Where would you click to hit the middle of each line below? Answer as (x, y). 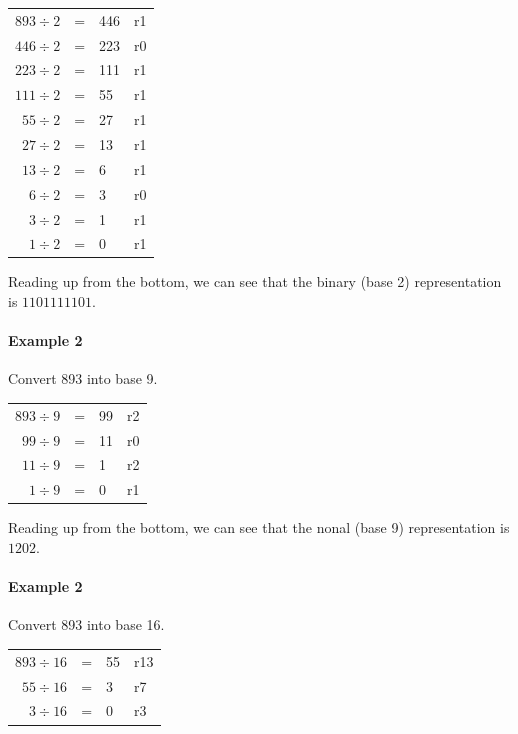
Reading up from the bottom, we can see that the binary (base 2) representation (255, 281)
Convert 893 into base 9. (83, 378)
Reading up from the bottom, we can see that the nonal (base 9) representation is (259, 527)
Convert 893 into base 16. (86, 624)
